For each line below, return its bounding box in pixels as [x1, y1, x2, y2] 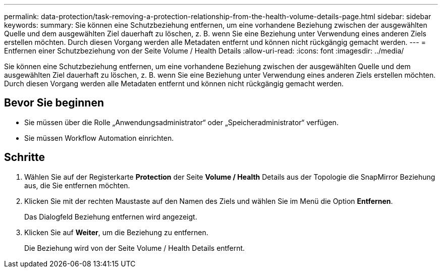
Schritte [4, 151, 45, 164]
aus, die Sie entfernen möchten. [24, 181, 130, 190]
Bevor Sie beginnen [4, 96, 104, 110]
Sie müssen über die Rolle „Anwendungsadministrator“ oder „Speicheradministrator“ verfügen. [24, 118, 339, 127]
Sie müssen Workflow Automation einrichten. [24, 133, 174, 142]
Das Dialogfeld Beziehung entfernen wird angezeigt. [24, 212, 197, 221]
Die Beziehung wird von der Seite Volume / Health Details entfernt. [24, 243, 245, 252]
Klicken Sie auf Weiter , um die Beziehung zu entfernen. [24, 228, 208, 237]
